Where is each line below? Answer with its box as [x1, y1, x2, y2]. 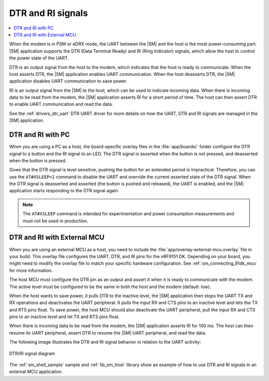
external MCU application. [9, 369, 63, 375]
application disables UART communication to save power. [9, 78, 128, 84]
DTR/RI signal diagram [9, 350, 55, 357]
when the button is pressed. [9, 157, 67, 163]
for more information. [9, 267, 53, 273]
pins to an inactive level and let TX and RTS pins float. [9, 314, 120, 320]
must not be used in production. [22, 218, 88, 224]
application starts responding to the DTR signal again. [9, 188, 120, 194]
